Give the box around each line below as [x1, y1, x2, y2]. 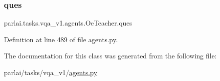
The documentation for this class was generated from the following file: [4, 51, 217, 61]
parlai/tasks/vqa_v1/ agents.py [4, 67, 97, 77]
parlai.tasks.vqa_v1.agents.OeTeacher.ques [4, 18, 132, 28]
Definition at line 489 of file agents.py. [4, 34, 118, 44]
